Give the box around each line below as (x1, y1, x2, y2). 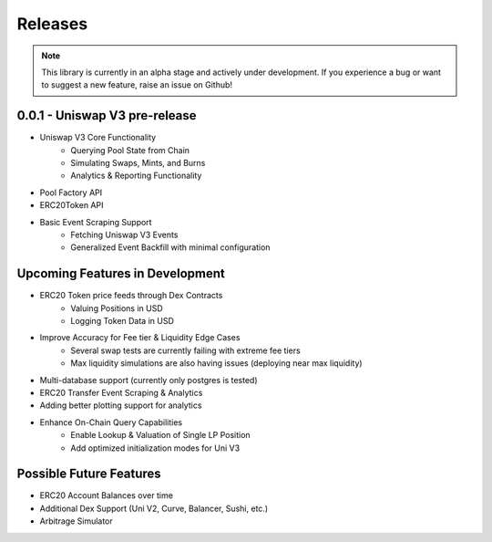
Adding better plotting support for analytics (39, 400, 202, 411)
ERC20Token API (39, 200, 104, 211)
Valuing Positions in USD (70, 302, 163, 314)
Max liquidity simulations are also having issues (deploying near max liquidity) (70, 358, 364, 369)
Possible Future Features (16, 466, 161, 482)
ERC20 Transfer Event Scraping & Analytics (39, 388, 203, 398)
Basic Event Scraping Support (39, 216, 152, 227)
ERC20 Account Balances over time (39, 490, 173, 501)
